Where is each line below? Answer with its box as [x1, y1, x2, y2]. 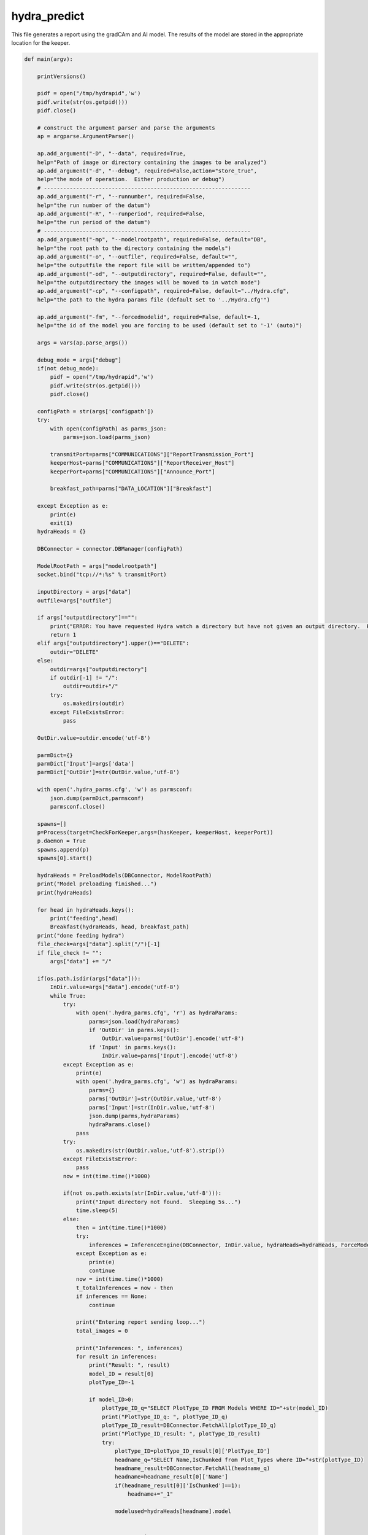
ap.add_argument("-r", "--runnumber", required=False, [37, 193, 205, 200]
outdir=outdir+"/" [63, 683, 119, 690]
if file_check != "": [37, 949, 102, 956]
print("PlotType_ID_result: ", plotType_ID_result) [101, 1431, 261, 1437]
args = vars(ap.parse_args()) [37, 339, 128, 346]
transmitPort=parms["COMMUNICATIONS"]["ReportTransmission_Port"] [50, 451, 255, 457]
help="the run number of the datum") [37, 201, 151, 209]
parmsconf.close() [50, 803, 105, 810]
